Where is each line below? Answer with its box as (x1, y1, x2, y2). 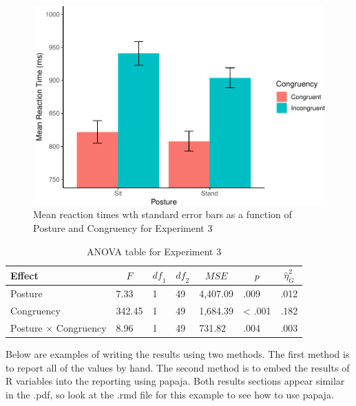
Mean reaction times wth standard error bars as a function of (33, 207, 292, 222)
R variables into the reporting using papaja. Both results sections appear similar (6, 374, 345, 388)
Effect (10, 268, 39, 282)
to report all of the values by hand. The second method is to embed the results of (6, 360, 350, 374)
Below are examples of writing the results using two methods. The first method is (6, 347, 350, 361)
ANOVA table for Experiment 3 (87, 244, 222, 258)
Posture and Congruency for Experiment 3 (33, 221, 213, 235)
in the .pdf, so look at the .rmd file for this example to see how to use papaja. (6, 387, 334, 401)
